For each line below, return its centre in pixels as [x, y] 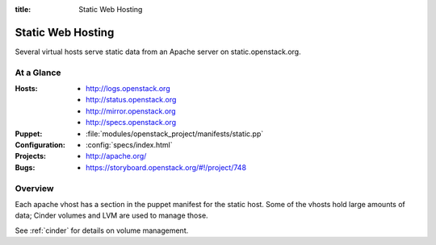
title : [23, 9]
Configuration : [40, 145]
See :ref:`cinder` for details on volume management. [102, 230]
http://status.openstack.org [131, 100]
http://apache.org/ [116, 156]
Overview [34, 188]
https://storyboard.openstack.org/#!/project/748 [166, 167]
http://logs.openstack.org [128, 89]
